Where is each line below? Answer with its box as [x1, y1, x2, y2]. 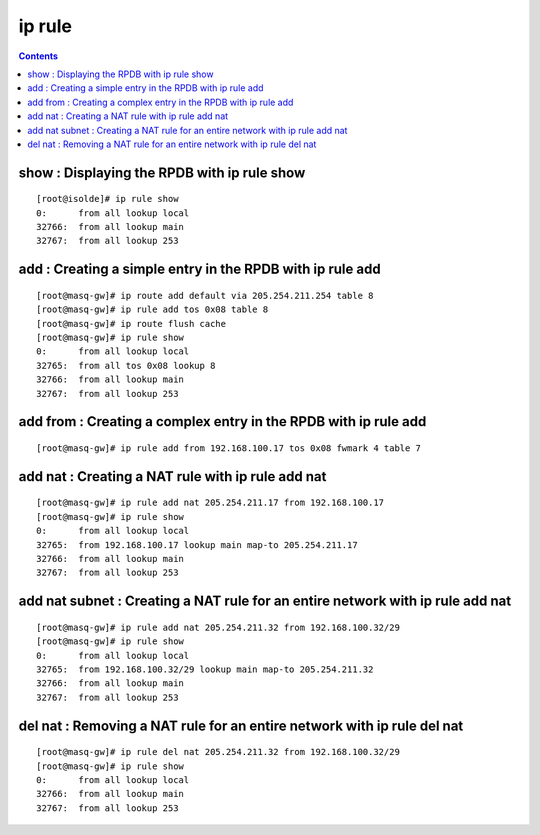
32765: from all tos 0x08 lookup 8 [36, 360, 216, 371]
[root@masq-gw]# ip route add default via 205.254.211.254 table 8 [36, 290, 374, 301]
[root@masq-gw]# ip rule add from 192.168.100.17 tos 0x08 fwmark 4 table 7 [36, 443, 422, 454]
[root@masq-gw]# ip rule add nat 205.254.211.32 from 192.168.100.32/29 [36, 621, 400, 633]
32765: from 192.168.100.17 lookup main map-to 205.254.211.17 [36, 539, 359, 550]
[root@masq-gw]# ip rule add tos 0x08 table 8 [36, 304, 269, 315]
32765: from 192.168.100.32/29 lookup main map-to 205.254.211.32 [36, 663, 374, 675]
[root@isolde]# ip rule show [36, 193, 179, 205]
